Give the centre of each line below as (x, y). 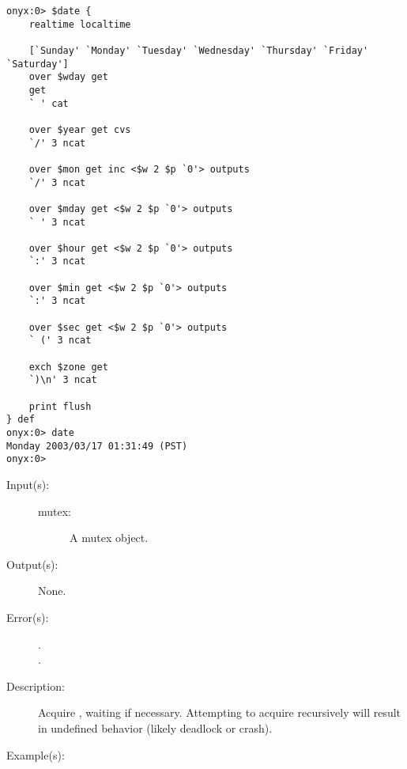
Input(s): (28, 484)
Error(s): (28, 617)
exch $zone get (68, 367)
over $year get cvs (80, 129)
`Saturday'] (38, 64)
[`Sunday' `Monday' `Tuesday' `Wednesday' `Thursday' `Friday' (199, 50)
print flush (60, 406)
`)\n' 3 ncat (63, 380)
